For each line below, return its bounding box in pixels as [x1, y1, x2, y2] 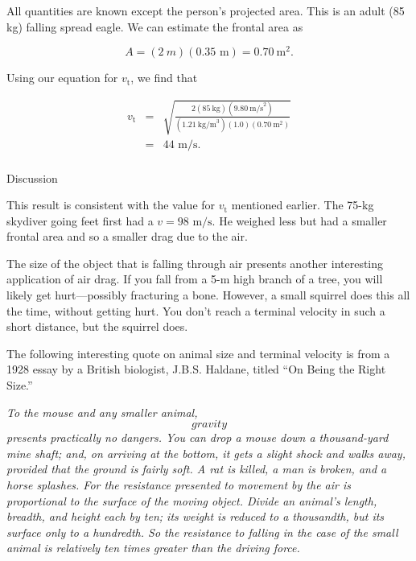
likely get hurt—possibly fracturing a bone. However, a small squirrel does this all [6, 287, 410, 303]
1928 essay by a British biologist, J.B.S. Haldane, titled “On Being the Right [6, 361, 386, 377]
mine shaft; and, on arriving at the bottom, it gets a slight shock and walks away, [6, 444, 406, 461]
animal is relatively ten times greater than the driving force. [6, 539, 300, 556]
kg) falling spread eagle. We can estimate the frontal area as [6, 18, 303, 35]
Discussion [6, 169, 58, 186]
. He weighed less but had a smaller [212, 212, 387, 229]
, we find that [130, 69, 198, 86]
